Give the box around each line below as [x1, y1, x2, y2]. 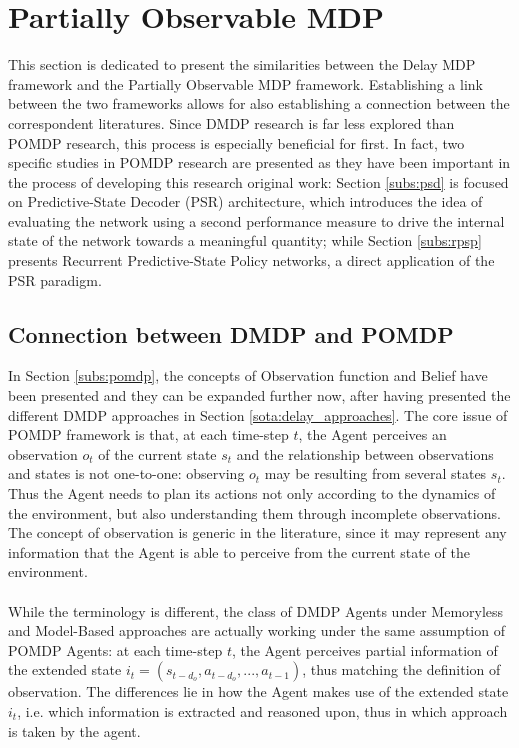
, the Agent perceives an [298, 424, 447, 445]
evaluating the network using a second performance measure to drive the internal [8, 210, 505, 231]
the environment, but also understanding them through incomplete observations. [8, 502, 501, 523]
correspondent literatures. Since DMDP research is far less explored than [8, 112, 455, 133]
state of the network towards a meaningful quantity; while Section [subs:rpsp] [8, 230, 482, 251]
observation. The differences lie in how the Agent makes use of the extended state [8, 681, 509, 702]
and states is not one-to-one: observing [8, 463, 245, 484]
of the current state [98, 443, 217, 464]
